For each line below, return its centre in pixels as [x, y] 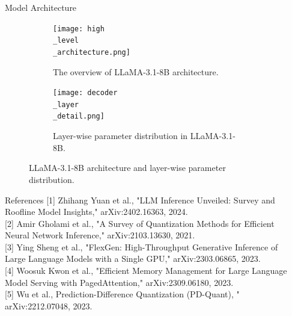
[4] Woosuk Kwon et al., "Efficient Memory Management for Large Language [146, 271]
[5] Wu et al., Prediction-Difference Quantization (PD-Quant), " [122, 294]
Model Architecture [41, 7]
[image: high [79, 29]
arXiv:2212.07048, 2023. [49, 305]
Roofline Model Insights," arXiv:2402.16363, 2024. [96, 212]
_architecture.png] [92, 52]
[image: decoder [85, 93]
